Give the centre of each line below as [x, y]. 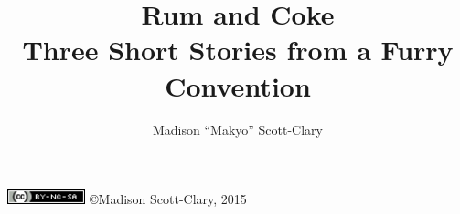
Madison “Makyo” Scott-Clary [238, 129]
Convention [238, 85]
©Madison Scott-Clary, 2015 [168, 199]
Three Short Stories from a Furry [238, 50]
